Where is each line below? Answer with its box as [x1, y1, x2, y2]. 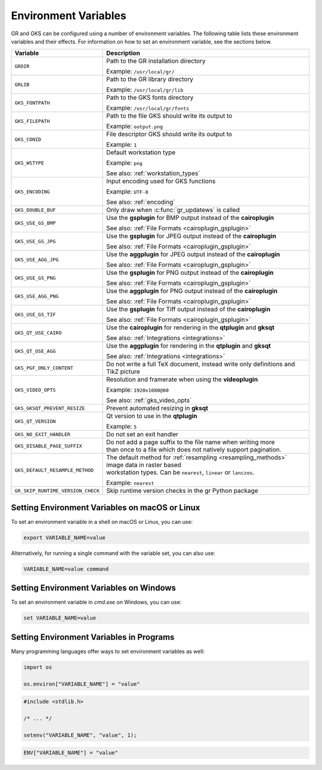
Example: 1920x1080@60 [106, 386, 169, 394]
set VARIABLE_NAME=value [23, 615, 97, 621]
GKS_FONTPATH [14, 99, 50, 106]
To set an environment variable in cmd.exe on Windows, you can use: [11, 599, 182, 606]
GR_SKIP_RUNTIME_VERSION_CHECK [14, 487, 100, 494]
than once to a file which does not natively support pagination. [106, 446, 281, 454]
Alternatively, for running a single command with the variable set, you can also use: [11, 550, 216, 557]
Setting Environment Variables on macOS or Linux [11, 502, 200, 513]
